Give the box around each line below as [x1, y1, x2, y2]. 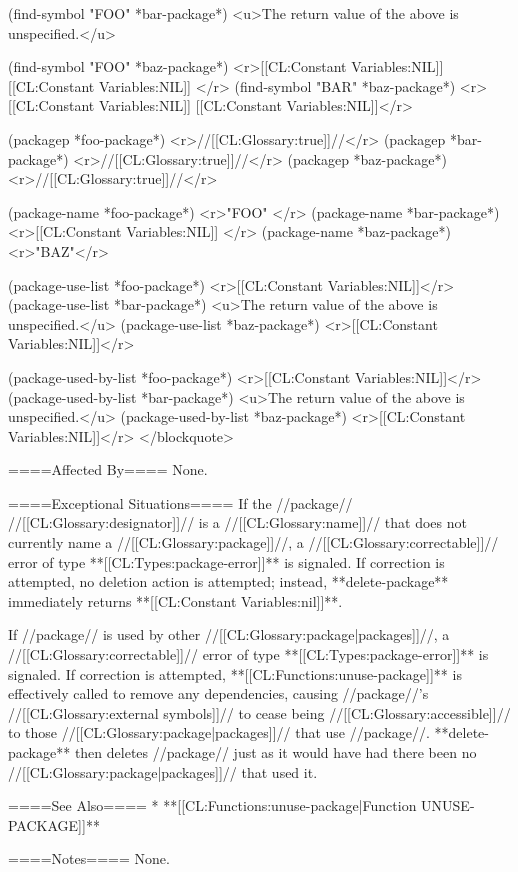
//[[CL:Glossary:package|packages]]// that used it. [8, 761, 318, 782]
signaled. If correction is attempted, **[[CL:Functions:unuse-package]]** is [8, 663, 462, 684]
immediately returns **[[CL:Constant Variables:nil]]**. [8, 590, 343, 611]
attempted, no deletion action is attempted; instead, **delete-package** [8, 571, 449, 592]
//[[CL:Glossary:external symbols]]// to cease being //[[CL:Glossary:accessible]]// [8, 702, 511, 723]
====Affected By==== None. [8, 459, 208, 480]
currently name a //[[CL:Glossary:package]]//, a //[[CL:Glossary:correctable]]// [8, 532, 499, 553]
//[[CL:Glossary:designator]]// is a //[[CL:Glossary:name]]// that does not [8, 512, 467, 533]
